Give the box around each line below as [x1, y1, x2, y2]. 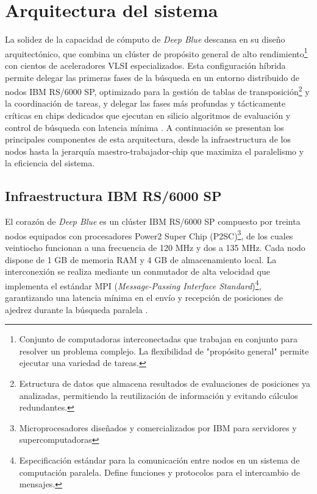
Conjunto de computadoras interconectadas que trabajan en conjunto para [19, 333, 297, 345]
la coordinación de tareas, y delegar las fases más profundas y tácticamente [5, 97, 286, 110]
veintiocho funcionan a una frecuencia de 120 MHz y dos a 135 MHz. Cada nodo [5, 241, 305, 254]
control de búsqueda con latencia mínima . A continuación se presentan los [5, 121, 284, 133]
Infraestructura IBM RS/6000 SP [5, 186, 222, 205]
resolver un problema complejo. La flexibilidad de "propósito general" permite [19, 344, 309, 357]
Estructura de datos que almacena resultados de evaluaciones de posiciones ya [19, 377, 310, 390]
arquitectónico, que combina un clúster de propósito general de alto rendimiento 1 [5, 45, 308, 60]
